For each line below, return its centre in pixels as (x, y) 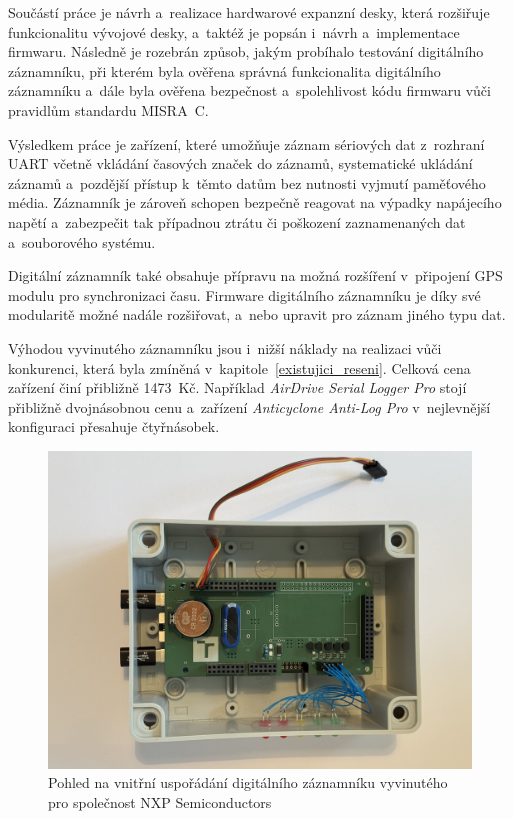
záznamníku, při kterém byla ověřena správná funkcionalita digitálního (224, 70)
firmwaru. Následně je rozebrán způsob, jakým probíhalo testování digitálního (246, 51)
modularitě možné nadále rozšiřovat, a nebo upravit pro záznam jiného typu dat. (257, 314)
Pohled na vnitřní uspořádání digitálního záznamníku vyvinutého (248, 782)
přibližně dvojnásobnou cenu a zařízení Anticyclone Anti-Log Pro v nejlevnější (249, 406)
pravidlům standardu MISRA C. (108, 109)
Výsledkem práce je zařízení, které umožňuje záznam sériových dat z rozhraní (246, 143)
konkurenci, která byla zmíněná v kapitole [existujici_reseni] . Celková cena (239, 367)
